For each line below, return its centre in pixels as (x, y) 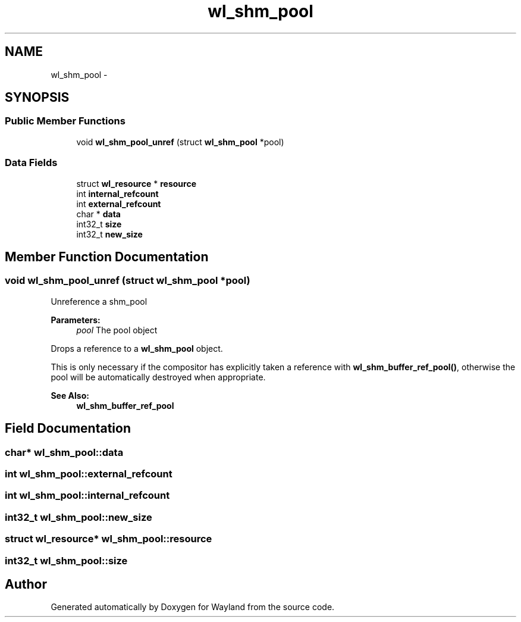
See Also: (70, 395)
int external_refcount (119, 204)
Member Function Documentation (107, 257)
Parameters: (76, 320)
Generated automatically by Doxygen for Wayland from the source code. (193, 607)
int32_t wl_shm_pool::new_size (79, 517)
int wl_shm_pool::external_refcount (89, 474)
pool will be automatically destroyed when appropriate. (158, 377)
